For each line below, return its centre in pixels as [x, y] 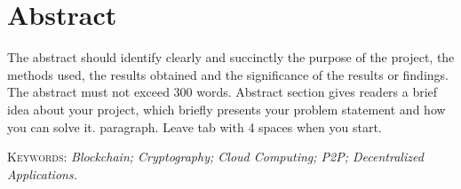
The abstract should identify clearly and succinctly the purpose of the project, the [231, 57]
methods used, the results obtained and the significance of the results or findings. [228, 74]
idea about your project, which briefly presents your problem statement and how [227, 109]
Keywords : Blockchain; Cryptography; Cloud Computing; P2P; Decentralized [215, 157]
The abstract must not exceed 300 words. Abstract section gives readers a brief [223, 92]
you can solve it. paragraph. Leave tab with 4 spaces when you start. [195, 126]
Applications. [42, 173]
